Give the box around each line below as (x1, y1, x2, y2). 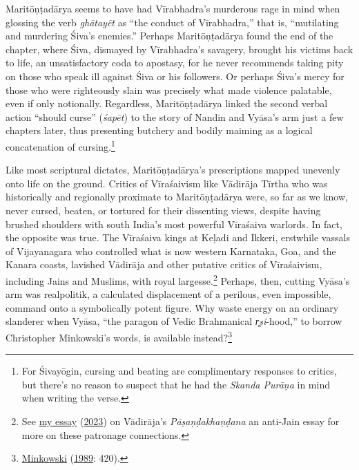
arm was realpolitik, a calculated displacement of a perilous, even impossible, (6, 287, 331, 301)
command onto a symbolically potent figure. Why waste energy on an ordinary (6, 300, 339, 314)
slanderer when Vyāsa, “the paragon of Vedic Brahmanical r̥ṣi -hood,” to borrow (6, 314, 342, 328)
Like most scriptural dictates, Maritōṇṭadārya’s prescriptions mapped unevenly (6, 162, 340, 177)
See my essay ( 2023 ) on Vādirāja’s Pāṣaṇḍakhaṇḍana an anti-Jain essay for (21, 414, 340, 428)
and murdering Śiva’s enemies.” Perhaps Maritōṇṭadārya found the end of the (6, 28, 333, 43)
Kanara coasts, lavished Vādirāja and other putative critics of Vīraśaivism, (6, 257, 322, 272)
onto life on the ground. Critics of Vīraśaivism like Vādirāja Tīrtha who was (6, 176, 328, 190)
